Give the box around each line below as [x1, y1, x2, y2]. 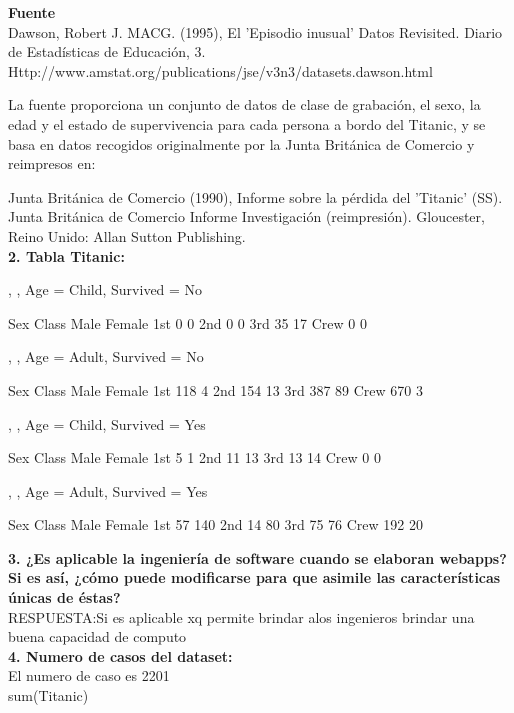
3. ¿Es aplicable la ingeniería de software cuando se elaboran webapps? [8, 547, 507, 568]
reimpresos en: [8, 153, 96, 174]
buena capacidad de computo [8, 626, 187, 647]
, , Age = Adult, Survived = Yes [8, 480, 208, 501]
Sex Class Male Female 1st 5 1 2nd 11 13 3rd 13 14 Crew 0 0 [8, 447, 381, 468]
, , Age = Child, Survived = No [8, 279, 203, 300]
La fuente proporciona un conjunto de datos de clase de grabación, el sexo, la [8, 94, 481, 115]
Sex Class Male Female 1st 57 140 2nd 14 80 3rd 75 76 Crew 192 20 [8, 514, 423, 535]
